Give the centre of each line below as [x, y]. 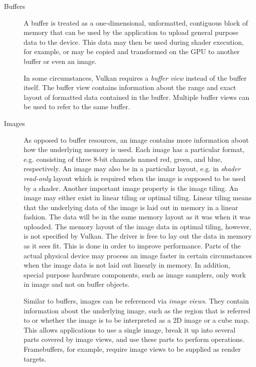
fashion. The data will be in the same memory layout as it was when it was [137, 217]
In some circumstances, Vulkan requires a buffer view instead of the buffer [135, 77]
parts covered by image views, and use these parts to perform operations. [134, 339]
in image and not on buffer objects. [77, 284]
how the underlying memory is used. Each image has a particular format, [134, 149]
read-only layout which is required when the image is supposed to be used [135, 178]
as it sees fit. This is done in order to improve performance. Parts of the [132, 246]
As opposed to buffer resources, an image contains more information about [136, 139]
